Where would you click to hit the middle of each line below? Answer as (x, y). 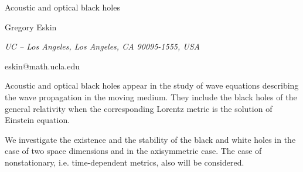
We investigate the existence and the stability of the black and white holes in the (150, 139)
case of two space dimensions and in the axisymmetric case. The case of (133, 151)
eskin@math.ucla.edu (42, 66)
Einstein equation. (38, 120)
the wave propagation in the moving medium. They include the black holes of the (151, 96)
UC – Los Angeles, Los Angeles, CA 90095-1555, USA (102, 46)
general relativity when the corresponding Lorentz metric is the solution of (139, 108)
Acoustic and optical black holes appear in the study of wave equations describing (152, 85)
